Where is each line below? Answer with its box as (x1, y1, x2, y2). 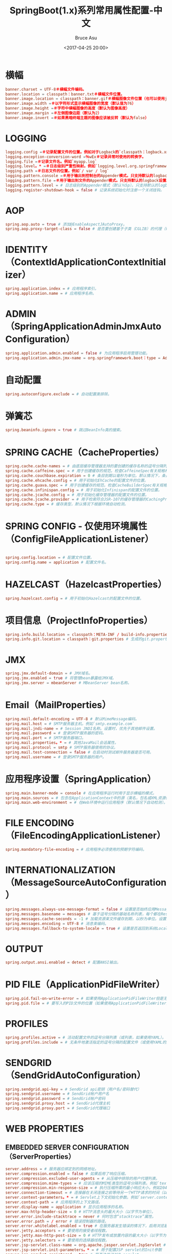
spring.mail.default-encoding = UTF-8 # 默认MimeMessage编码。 (5, 716, 139, 721)
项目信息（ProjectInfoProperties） (5, 614, 153, 626)
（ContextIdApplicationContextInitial (5, 256, 166, 268)
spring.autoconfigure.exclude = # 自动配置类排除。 (5, 391, 112, 397)
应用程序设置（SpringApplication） (5, 773, 157, 785)
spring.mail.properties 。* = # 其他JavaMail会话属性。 (5, 740, 119, 745)
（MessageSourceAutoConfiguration (5, 877, 167, 888)
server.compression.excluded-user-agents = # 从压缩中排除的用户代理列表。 (5, 1176, 160, 1181)
